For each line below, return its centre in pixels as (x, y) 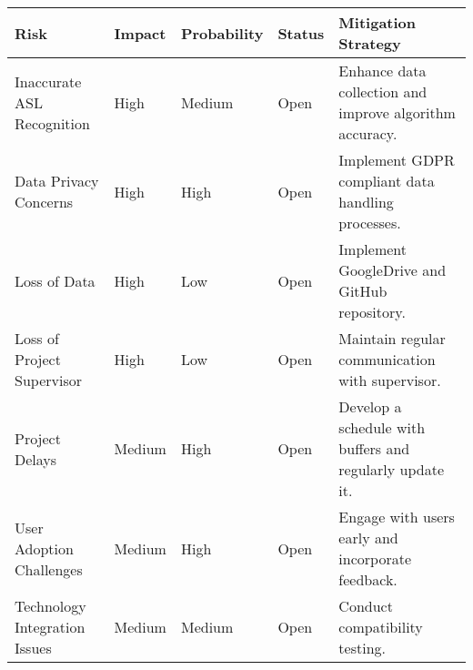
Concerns (44, 202)
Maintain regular (392, 338)
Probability (222, 33)
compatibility (381, 627)
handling (366, 202)
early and (368, 538)
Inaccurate (48, 81)
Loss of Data (55, 280)
